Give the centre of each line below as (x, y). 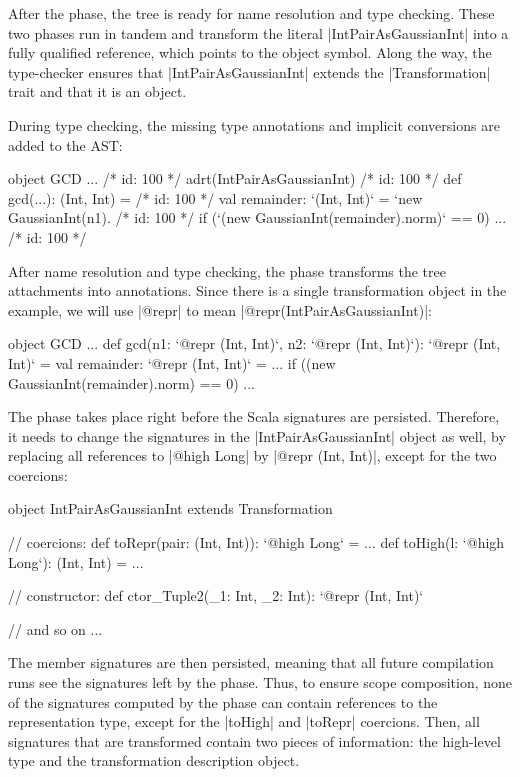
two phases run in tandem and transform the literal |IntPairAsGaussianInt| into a (258, 32)
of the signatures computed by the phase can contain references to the (223, 701)
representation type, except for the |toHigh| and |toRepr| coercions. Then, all (244, 721)
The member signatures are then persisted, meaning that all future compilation (251, 662)
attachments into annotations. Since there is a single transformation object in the (257, 290)
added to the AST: (65, 144)
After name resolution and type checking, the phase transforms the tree (227, 270)
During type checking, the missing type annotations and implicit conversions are (254, 124)
